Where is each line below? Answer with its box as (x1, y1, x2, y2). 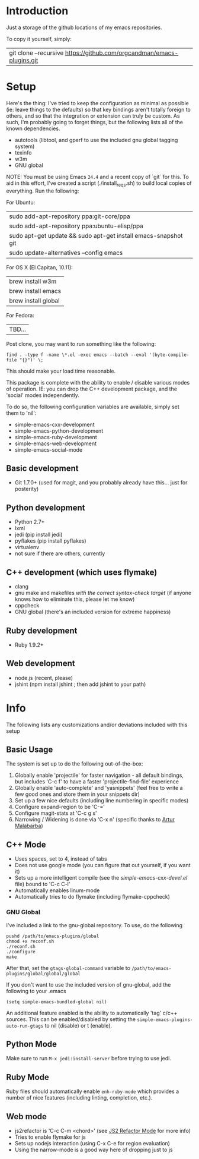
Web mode (6, 1111, 47, 1122)
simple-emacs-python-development (14, 427, 104, 434)
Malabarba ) (14, 822, 43, 830)
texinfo (14, 149, 32, 156)
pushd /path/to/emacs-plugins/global (6, 933, 99, 939)
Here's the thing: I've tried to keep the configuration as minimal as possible (6, 99, 189, 106)
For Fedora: (6, 311, 34, 319)
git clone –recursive (9, 49, 64, 57)
